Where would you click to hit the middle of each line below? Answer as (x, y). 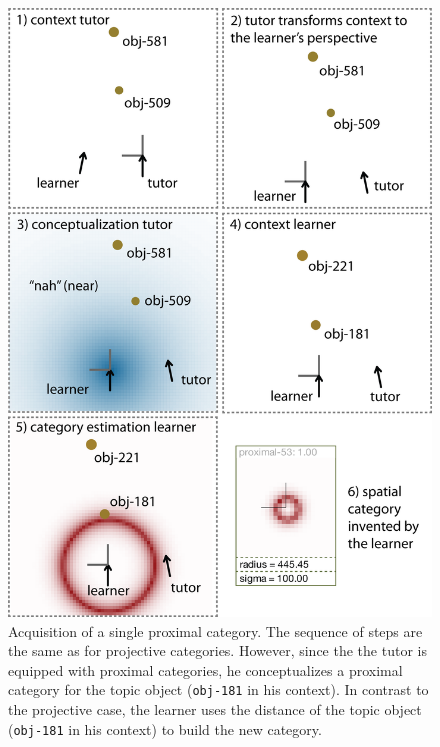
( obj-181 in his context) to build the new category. (165, 728)
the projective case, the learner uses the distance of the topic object (215, 708)
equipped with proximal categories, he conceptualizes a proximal (205, 669)
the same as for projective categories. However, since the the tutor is (217, 650)
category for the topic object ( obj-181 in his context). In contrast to (218, 689)
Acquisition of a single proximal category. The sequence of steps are (215, 630)
